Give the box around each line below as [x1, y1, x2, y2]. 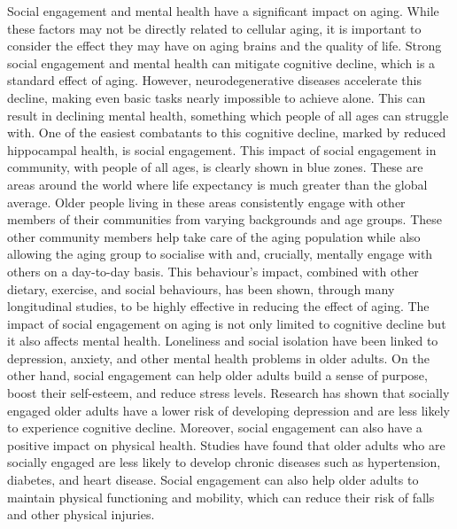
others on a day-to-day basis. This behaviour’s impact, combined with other [7, 261, 419, 280]
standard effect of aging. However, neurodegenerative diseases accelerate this [7, 71, 422, 89]
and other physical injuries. [7, 505, 155, 524]
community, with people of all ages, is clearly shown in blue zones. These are [7, 158, 423, 176]
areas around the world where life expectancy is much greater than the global [7, 175, 428, 193]
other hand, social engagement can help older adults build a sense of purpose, [7, 366, 428, 385]
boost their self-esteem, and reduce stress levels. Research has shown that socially [7, 384, 450, 402]
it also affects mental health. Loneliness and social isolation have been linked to [7, 331, 438, 350]
